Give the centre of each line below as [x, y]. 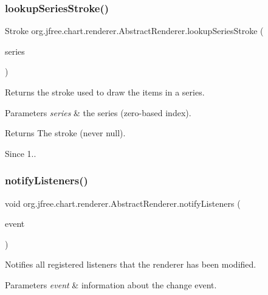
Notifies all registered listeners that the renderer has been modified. [131, 264]
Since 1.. [21, 153]
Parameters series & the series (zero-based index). [98, 112]
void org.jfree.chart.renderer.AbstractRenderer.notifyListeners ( [123, 203]
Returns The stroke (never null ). [65, 133]
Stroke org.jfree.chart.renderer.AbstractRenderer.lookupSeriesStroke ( [134, 31]
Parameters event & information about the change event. [111, 284]
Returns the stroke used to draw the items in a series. [105, 92]
